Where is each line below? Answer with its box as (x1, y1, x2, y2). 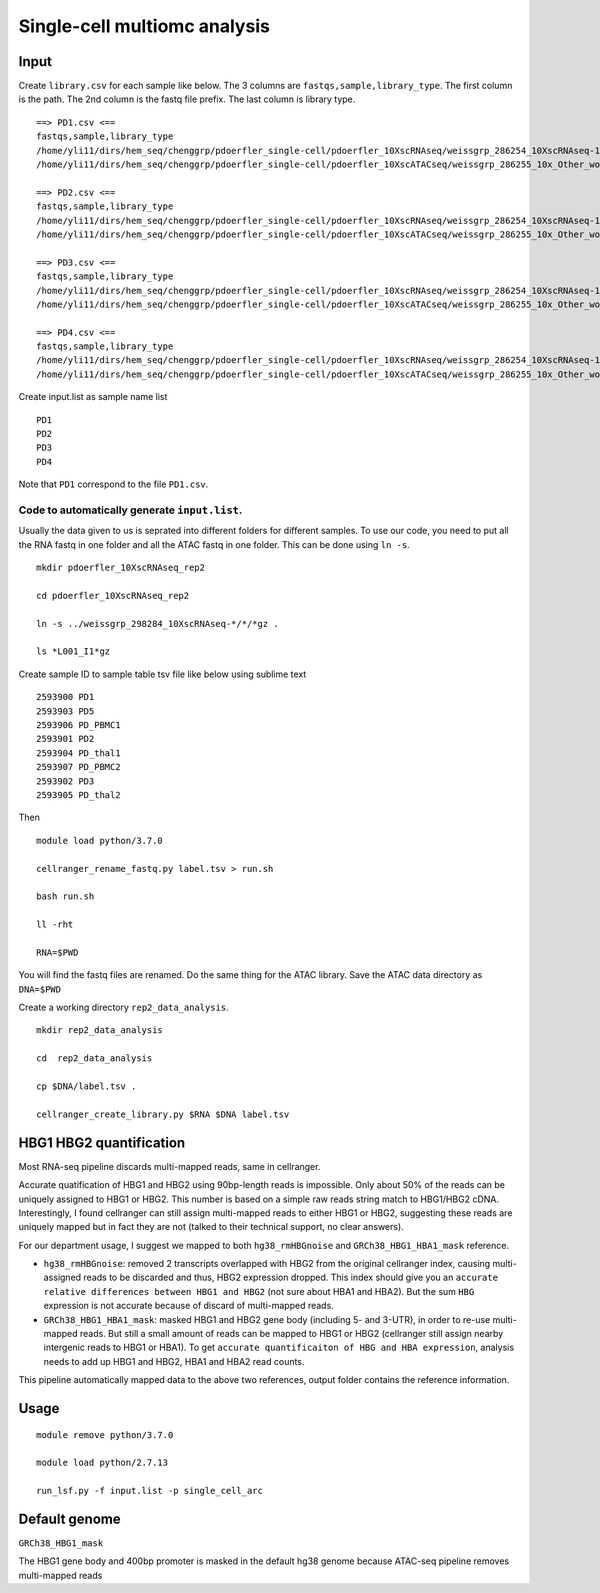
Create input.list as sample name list (18, 391, 168, 403)
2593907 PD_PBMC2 (36, 761, 121, 773)
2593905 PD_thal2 (36, 790, 121, 800)
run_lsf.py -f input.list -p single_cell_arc (36, 1485, 264, 1497)
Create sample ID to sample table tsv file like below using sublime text (18, 668, 307, 680)
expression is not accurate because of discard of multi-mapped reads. (43, 1300, 334, 1312)
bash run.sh (36, 891, 95, 902)
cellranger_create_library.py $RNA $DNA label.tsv (36, 1108, 290, 1120)
